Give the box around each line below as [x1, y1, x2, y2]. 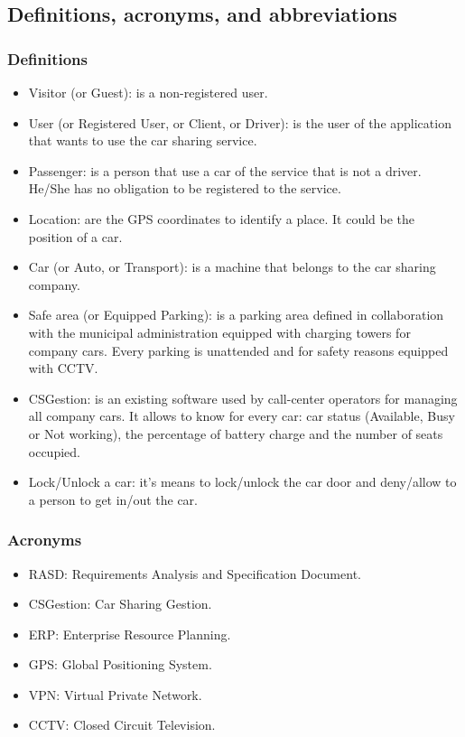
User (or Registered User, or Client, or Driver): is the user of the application [28, 113, 451, 132]
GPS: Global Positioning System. [28, 655, 212, 674]
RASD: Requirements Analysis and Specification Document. [28, 564, 361, 583]
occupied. [28, 442, 80, 461]
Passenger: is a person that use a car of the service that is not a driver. [28, 161, 422, 180]
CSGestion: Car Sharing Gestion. [28, 594, 212, 613]
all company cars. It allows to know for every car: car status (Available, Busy [28, 406, 455, 425]
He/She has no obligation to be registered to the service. [28, 179, 341, 198]
